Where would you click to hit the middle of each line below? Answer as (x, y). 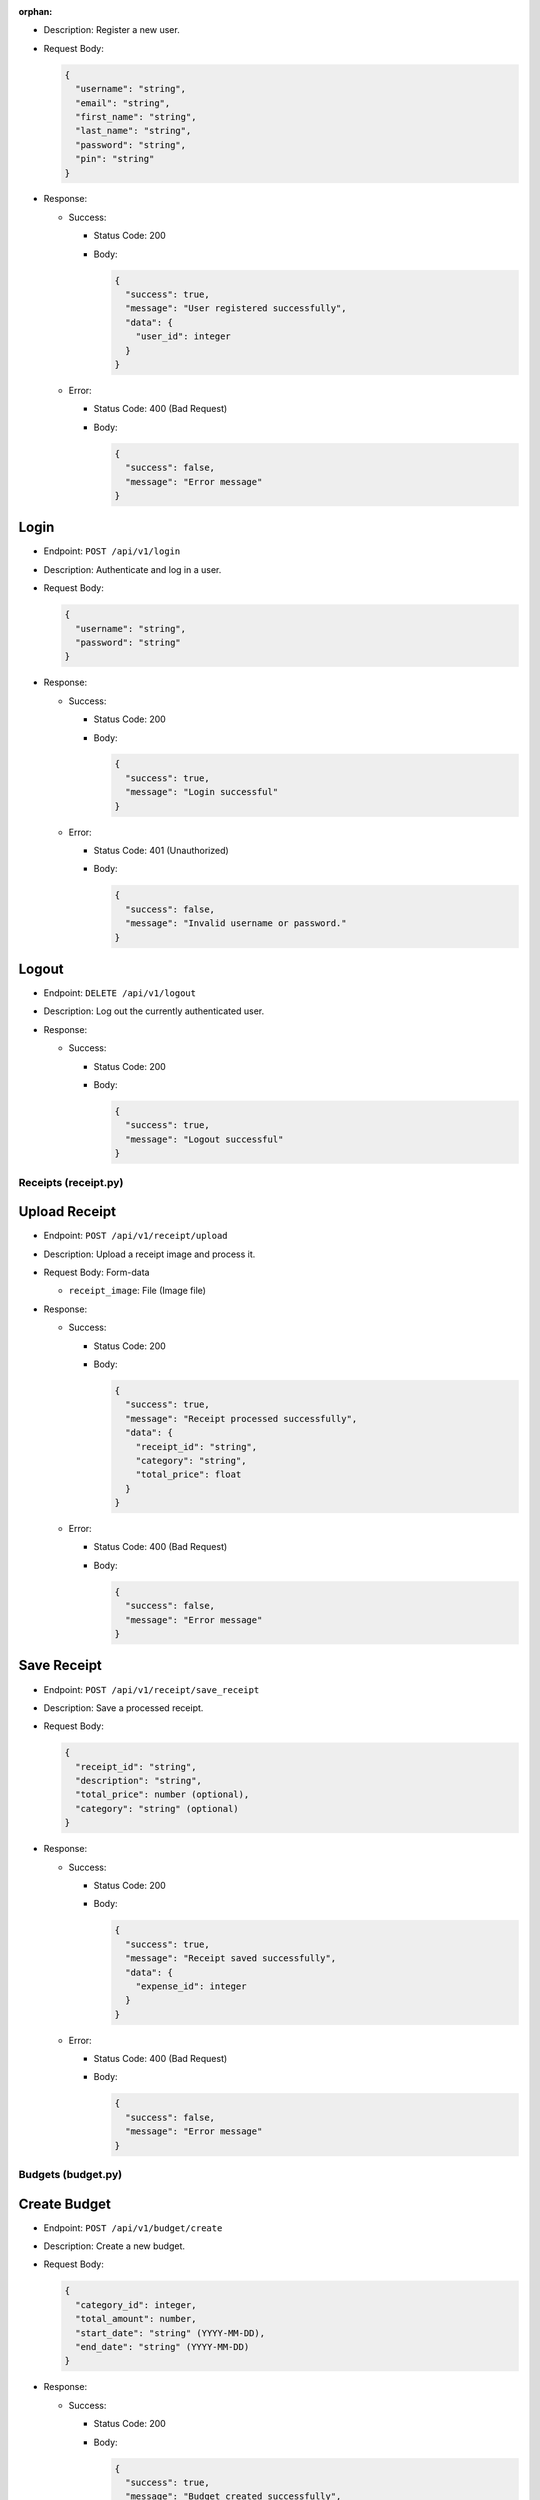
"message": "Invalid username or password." (236, 923)
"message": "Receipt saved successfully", (231, 1958)
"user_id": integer (183, 336)
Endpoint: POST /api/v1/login (112, 551)
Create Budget (65, 2203)
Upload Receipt (67, 1211)
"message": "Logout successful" (204, 1139)
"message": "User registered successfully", (236, 308)
